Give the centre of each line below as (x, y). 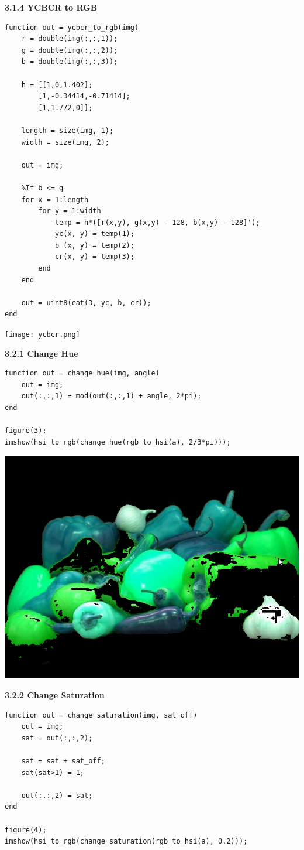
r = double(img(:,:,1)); (70, 39)
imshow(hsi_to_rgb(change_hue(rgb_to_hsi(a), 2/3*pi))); (118, 442)
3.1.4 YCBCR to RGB (51, 7)
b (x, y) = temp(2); (94, 245)
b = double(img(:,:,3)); (70, 62)
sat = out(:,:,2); (57, 738)
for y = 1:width (70, 211)
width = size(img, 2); (65, 142)
